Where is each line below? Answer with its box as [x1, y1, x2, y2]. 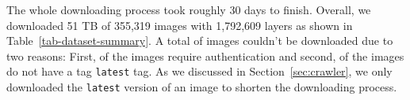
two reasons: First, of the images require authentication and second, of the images [6, 47, 404, 64]
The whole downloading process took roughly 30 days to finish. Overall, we [6, 2, 371, 17]
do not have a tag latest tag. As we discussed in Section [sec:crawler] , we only [6, 63, 393, 80]
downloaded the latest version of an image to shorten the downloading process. [6, 79, 397, 95]
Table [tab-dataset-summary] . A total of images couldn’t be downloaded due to [6, 32, 393, 49]
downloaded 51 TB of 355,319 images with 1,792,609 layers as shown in [6, 17, 353, 33]
